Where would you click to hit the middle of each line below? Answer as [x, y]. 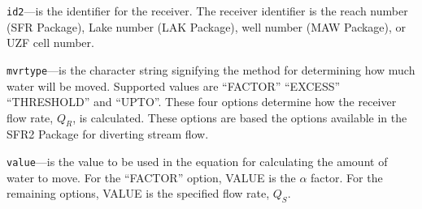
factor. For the [347, 177]
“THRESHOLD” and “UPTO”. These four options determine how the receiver [202, 102]
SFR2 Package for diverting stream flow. [108, 134]
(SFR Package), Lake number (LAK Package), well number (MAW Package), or [207, 26]
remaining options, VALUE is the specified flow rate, [138, 193]
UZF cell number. [50, 43]
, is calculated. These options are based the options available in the [240, 117]
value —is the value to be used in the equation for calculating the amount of [197, 162]
